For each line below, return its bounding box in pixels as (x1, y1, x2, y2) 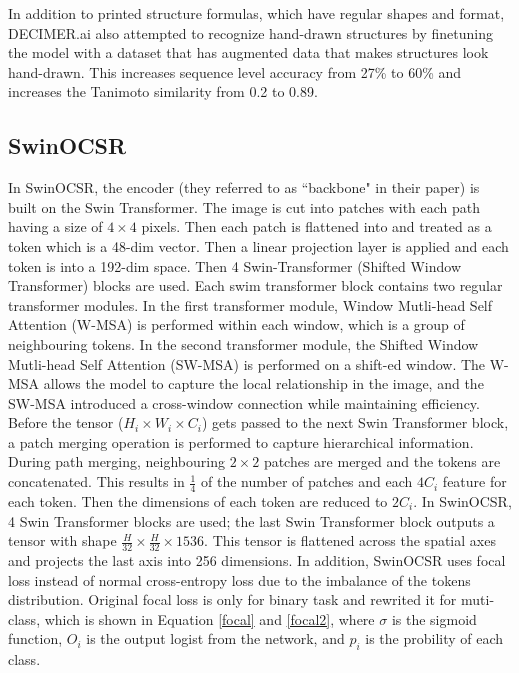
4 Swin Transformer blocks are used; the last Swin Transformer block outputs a (8, 510, 495, 531)
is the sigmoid (391, 608, 477, 629)
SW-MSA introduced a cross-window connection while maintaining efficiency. (8, 392, 480, 413)
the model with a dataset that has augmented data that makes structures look (8, 42, 489, 63)
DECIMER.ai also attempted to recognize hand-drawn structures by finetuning (8, 22, 493, 43)
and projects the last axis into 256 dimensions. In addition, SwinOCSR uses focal (8, 549, 506, 570)
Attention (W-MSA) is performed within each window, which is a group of (8, 314, 465, 335)
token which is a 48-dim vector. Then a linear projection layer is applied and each (8, 235, 509, 256)
